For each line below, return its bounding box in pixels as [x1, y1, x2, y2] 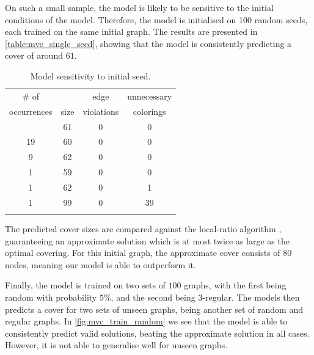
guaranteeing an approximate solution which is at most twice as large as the [5, 234, 290, 247]
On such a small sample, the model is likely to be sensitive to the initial [5, 1, 274, 13]
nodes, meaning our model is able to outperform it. [5, 258, 196, 271]
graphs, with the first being [184, 279, 287, 291]
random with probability [5, 291, 97, 304]
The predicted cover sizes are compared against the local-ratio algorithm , [5, 222, 282, 235]
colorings [133, 104, 166, 117]
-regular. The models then [202, 291, 300, 304]
